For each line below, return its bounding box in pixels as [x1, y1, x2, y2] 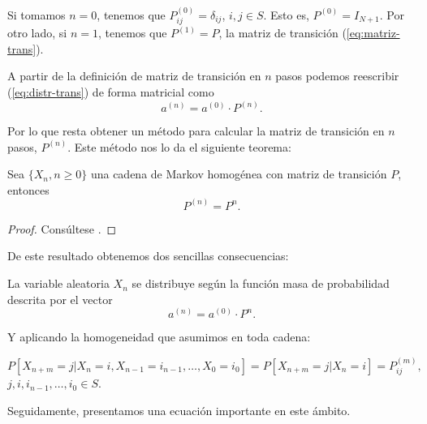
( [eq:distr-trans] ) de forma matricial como [7, 84, 214, 101]
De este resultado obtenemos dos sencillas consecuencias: [7, 247, 289, 264]
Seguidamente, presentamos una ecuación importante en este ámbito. [7, 401, 351, 418]
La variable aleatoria [7, 275, 110, 292]
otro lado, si [7, 24, 67, 41]
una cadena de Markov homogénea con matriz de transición [90, 165, 387, 182]
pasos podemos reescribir [275, 67, 399, 84]
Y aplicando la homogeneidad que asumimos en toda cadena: [7, 328, 311, 345]
